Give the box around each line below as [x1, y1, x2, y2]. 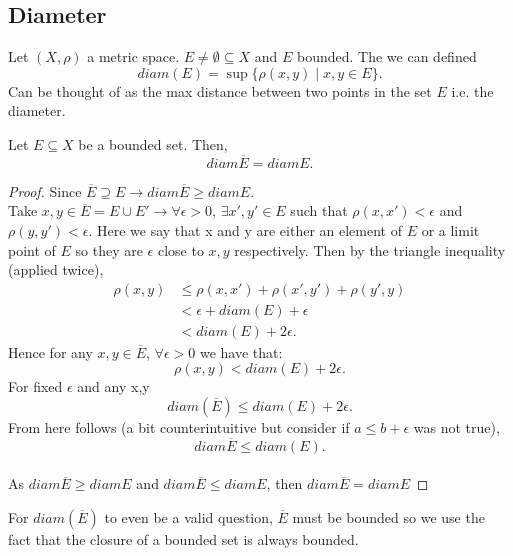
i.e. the [451, 80, 494, 101]
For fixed [8, 376, 63, 397]
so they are [75, 239, 143, 260]
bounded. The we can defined [296, 46, 477, 67]
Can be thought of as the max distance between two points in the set [8, 80, 432, 101]
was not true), [413, 417, 500, 438]
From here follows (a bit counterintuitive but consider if [8, 417, 350, 438]
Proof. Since [8, 180, 82, 201]
